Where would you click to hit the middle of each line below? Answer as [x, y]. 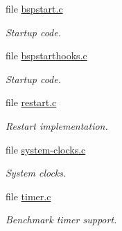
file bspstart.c [34, 8]
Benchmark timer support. [61, 219]
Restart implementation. [57, 125]
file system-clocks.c [46, 149]
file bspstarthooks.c [46, 55]
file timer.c [28, 196]
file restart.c [31, 102]
